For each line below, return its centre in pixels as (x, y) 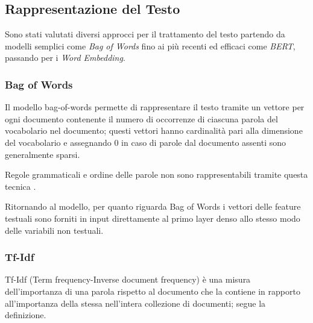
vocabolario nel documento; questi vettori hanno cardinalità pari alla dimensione (154, 130)
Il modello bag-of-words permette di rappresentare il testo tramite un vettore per (155, 107)
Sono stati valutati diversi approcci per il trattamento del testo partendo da (145, 34)
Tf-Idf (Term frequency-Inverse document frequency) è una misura (128, 279)
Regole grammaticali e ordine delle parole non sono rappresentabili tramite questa (156, 174)
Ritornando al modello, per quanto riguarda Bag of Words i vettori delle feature (153, 206)
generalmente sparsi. (43, 154)
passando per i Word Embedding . (65, 58)
